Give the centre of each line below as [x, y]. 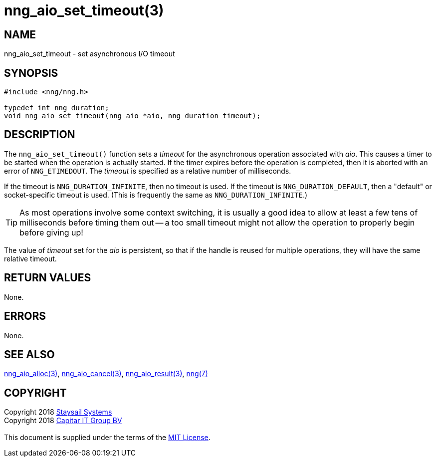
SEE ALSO [29, 354]
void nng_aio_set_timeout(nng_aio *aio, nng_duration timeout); [132, 116]
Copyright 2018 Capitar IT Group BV [63, 421]
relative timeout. [30, 258]
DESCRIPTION [40, 135]
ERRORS [25, 316]
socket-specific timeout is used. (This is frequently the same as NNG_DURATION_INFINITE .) [156, 195]
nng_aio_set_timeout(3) [84, 10]
